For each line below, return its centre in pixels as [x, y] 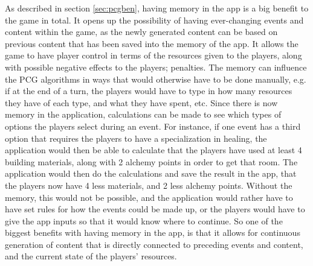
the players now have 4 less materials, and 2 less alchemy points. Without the [149, 185]
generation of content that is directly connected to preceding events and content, [154, 244]
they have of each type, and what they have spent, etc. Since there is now [141, 102]
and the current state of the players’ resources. [91, 256]
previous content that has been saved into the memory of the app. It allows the [152, 43]
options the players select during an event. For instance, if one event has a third [153, 126]
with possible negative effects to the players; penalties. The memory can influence [156, 67]
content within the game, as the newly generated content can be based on [141, 32]
